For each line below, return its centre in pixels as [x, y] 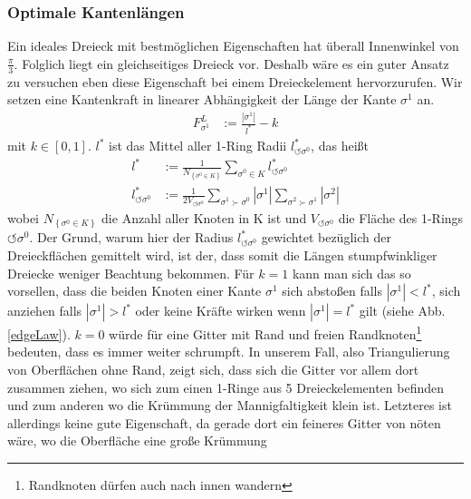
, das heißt [340, 146]
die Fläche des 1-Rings [401, 217]
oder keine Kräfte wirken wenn [221, 311]
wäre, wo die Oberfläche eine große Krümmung [137, 440]
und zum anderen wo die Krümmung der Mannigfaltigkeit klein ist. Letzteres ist [230, 405]
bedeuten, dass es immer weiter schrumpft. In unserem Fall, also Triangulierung [229, 352]
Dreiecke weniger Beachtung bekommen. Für [131, 273]
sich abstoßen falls [332, 291]
